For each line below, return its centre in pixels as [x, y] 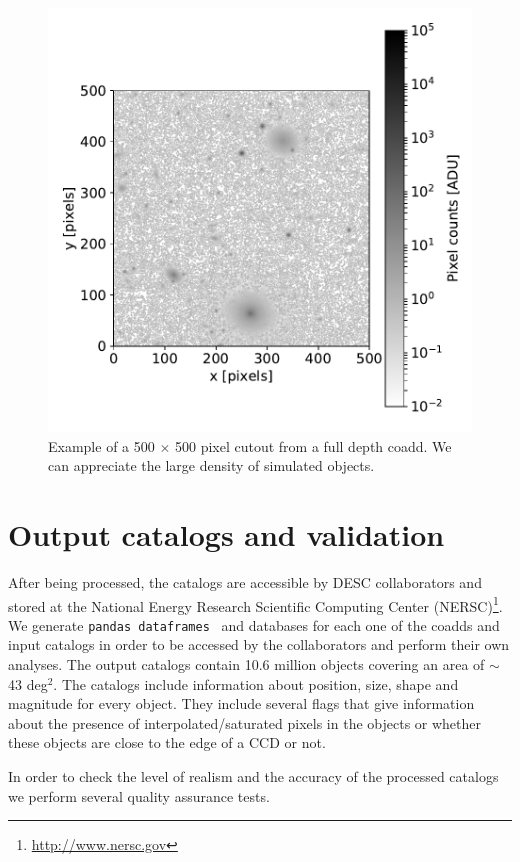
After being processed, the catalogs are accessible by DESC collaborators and [245, 581]
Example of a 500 [101, 445]
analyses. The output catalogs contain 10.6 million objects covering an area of [246, 664]
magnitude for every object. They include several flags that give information [241, 703]
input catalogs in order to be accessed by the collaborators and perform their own [259, 644]
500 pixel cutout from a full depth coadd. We [313, 445]
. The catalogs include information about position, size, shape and [256, 683]
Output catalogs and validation [226, 533]
